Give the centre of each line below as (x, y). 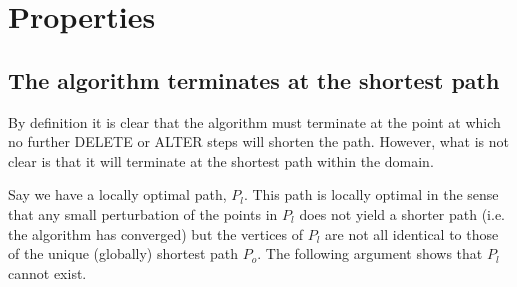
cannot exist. (47, 272)
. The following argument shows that (370, 253)
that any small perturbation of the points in (143, 213)
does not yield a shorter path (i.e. (402, 213)
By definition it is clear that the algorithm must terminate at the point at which (254, 121)
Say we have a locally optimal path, (117, 194)
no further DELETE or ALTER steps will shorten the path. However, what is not (259, 141)
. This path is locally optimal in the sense (371, 194)
